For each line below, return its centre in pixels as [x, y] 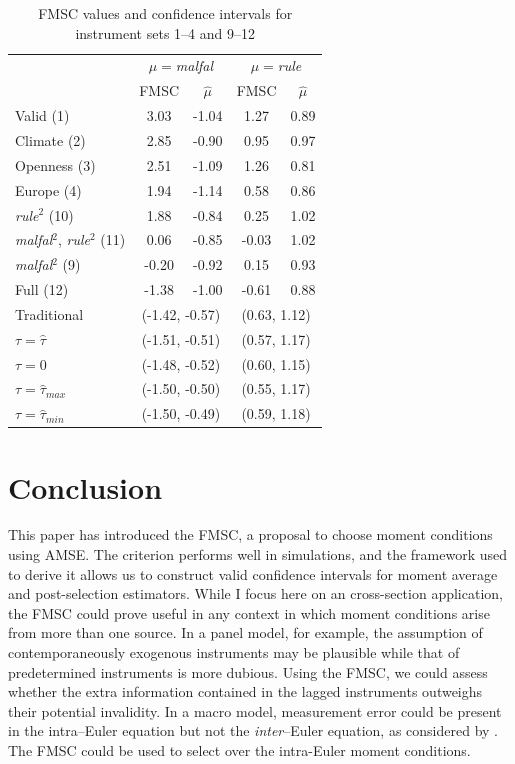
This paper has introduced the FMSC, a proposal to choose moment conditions [250, 534]
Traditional [49, 313]
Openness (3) [55, 164]
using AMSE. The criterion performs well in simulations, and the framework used [257, 554]
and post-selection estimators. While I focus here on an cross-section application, [255, 593]
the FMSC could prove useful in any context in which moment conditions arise [249, 612]
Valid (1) [42, 115]
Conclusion [85, 486]
